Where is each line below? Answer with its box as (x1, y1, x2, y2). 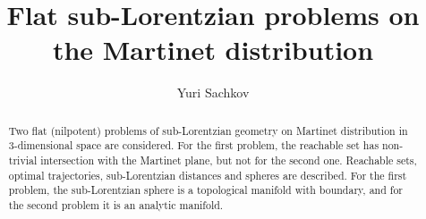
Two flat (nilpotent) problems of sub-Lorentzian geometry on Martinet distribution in (8, 122, 408, 138)
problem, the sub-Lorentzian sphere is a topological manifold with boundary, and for (8, 182, 404, 198)
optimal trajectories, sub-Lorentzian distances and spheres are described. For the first (8, 167, 407, 182)
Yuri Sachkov (176, 83, 250, 102)
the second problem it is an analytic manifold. (8, 197, 224, 212)
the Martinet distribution (52, 31, 374, 68)
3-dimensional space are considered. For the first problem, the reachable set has (8, 138, 379, 153)
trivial (8, 153, 38, 168)
